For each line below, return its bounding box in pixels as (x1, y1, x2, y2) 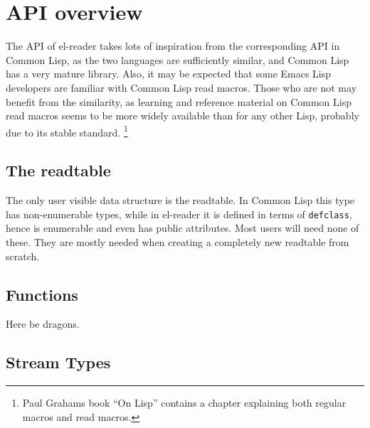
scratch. (6, 248, 40, 263)
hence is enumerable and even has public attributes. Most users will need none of (6, 220, 359, 235)
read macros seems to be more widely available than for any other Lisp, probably (6, 108, 359, 123)
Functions (6, 283, 78, 305)
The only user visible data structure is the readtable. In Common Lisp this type (6, 193, 355, 208)
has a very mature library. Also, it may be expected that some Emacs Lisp (6, 66, 332, 81)
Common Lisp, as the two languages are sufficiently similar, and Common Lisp (6, 52, 349, 67)
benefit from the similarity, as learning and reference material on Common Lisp (6, 94, 351, 109)
